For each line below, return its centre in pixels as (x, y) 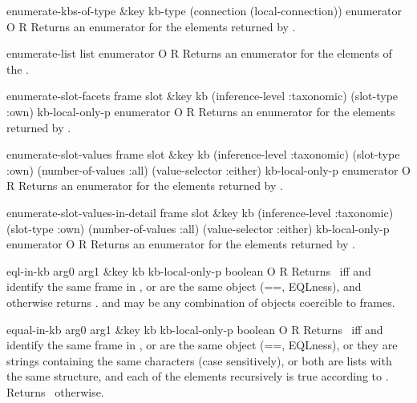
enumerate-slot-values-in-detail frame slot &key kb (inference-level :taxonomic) (200, 212)
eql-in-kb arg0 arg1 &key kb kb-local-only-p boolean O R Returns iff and (189, 270)
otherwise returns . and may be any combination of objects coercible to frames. (201, 302)
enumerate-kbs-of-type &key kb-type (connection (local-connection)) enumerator (204, 10)
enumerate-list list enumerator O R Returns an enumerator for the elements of (199, 53)
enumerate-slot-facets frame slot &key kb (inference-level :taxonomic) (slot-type (202, 96)
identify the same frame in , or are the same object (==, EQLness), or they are (202, 345)
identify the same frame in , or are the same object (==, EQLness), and (184, 286)
